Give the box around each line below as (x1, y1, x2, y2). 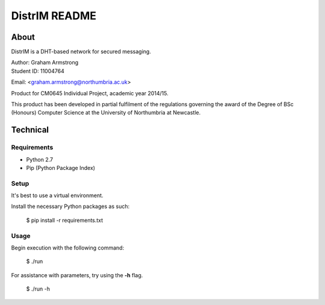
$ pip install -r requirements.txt (26, 216, 104, 224)
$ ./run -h (26, 285, 51, 292)
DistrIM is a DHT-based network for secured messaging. (11, 48, 152, 55)
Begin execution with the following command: (11, 244, 125, 251)
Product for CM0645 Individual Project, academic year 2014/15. (11, 89, 169, 96)
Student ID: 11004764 (11, 67, 64, 75)
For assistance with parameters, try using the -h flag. (11, 271, 143, 278)
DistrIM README (11, 9, 96, 22)
